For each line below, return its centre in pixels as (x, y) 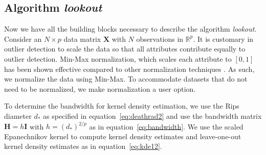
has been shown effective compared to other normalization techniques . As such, (129, 69)
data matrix (82, 38)
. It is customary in (223, 38)
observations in (160, 38)
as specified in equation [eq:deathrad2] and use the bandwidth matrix (152, 115)
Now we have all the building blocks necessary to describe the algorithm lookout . (130, 29)
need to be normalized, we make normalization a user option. (100, 88)
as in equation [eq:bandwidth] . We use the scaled (166, 126)
